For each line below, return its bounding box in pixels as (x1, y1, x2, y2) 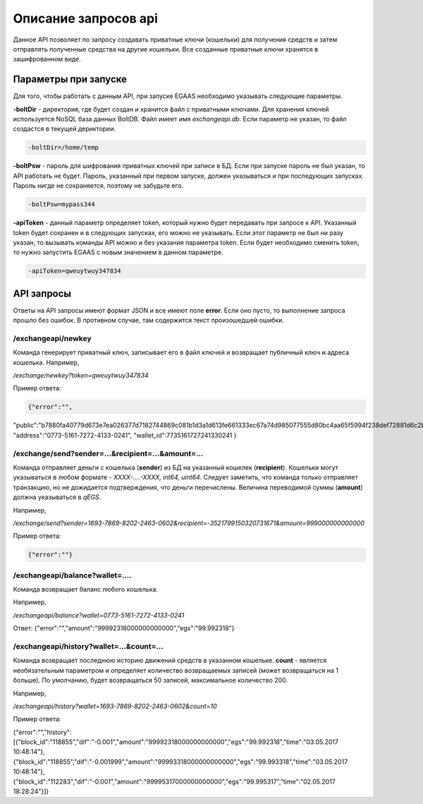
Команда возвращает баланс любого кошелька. (13, 585, 159, 594)
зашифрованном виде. (13, 55, 81, 64)
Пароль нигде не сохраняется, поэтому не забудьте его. (13, 181, 184, 190)
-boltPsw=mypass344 (27, 200, 95, 208)
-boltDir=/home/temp (27, 143, 99, 152)
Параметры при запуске (13, 73, 127, 85)
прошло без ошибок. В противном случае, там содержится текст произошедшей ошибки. (13, 316, 285, 325)
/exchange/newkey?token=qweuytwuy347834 (13, 371, 149, 380)
